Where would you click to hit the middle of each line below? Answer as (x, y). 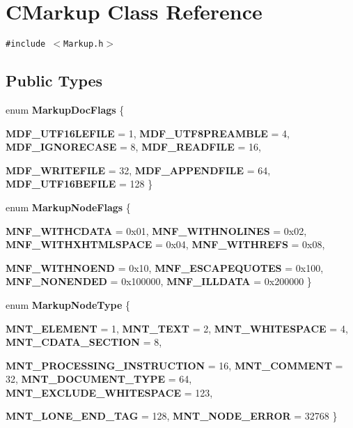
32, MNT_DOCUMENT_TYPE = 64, (99, 379)
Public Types (54, 81)
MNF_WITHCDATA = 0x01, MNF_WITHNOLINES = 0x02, (156, 230)
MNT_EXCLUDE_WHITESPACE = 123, (109, 392)
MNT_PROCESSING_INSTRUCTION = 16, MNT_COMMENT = (174, 365)
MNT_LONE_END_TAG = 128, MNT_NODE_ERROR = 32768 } (172, 416)
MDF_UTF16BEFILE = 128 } (79, 184)
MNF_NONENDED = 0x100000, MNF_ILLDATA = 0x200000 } (159, 281)
